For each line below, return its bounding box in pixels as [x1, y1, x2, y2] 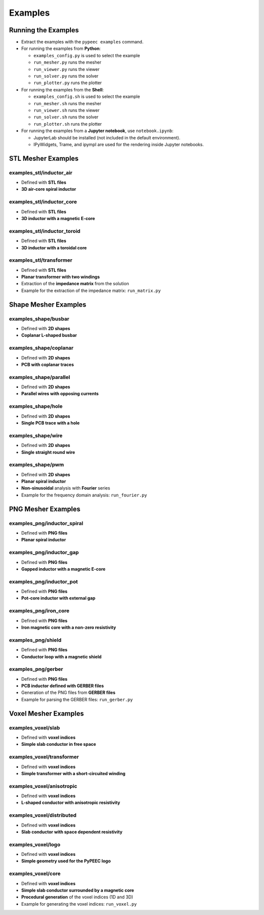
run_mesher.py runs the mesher [33, 59, 102, 66]
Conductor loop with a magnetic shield [21, 653, 102, 660]
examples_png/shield [9, 636, 62, 643]
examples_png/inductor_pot [9, 578, 78, 585]
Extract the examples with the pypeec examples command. [21, 39, 144, 45]
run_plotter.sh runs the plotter [33, 121, 102, 127]
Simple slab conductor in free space [21, 741, 96, 747]
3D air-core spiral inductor [21, 186, 76, 192]
